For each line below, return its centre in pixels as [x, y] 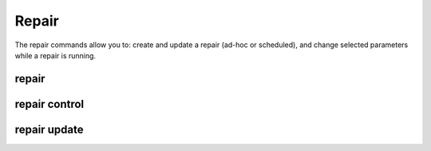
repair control [49, 104]
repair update [49, 129]
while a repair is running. [55, 55]
